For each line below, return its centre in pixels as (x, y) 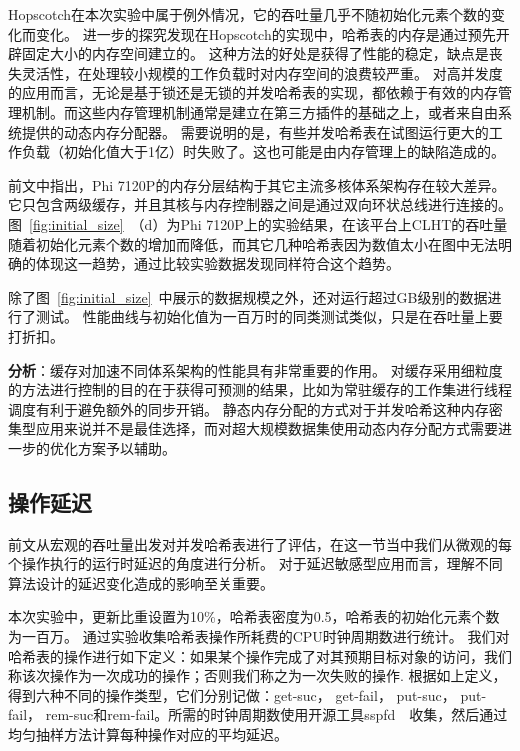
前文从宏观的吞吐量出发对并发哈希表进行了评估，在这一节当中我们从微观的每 (260, 543)
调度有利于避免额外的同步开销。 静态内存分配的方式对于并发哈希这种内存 (248, 408)
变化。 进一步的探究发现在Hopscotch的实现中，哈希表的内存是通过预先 (265, 33)
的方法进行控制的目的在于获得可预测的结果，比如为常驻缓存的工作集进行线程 (260, 389)
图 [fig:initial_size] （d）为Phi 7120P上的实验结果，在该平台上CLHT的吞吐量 (258, 223)
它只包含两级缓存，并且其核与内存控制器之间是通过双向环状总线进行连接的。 (260, 204)
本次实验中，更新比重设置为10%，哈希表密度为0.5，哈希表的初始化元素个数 (254, 616)
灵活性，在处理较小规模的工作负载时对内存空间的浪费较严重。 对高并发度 (262, 72)
